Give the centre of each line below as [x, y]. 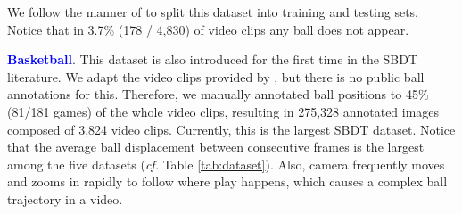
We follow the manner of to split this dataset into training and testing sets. [213, 12]
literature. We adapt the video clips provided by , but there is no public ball [216, 76]
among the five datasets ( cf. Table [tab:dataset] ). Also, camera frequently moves [226, 164]
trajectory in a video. [65, 198]
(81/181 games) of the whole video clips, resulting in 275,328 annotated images [223, 111]
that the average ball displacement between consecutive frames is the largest [216, 147]
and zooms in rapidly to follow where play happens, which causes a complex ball [227, 181]
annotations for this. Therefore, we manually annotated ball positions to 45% [218, 94]
